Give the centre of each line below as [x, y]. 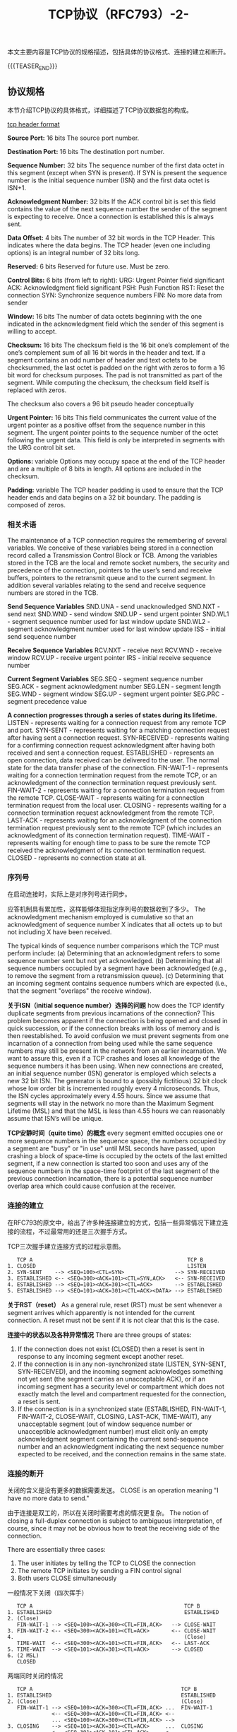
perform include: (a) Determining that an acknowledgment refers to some [114, 953]
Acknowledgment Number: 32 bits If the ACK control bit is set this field [112, 201]
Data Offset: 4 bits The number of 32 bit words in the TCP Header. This [111, 237]
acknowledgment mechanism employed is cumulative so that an [101, 917]
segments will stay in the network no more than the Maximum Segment [110, 1104]
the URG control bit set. [41, 447]
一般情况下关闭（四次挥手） [48, 1592]
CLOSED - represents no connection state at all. [77, 858]
